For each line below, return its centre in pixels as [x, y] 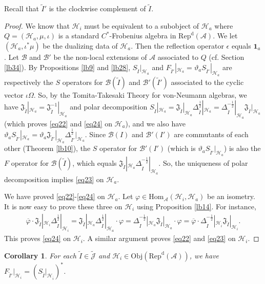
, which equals [95, 162]
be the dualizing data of [80, 46]
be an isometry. [231, 196]
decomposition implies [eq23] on [54, 179]
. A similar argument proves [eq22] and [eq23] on [159, 238]
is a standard [79, 36]
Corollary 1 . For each [40, 255]
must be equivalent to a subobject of [142, 25]
